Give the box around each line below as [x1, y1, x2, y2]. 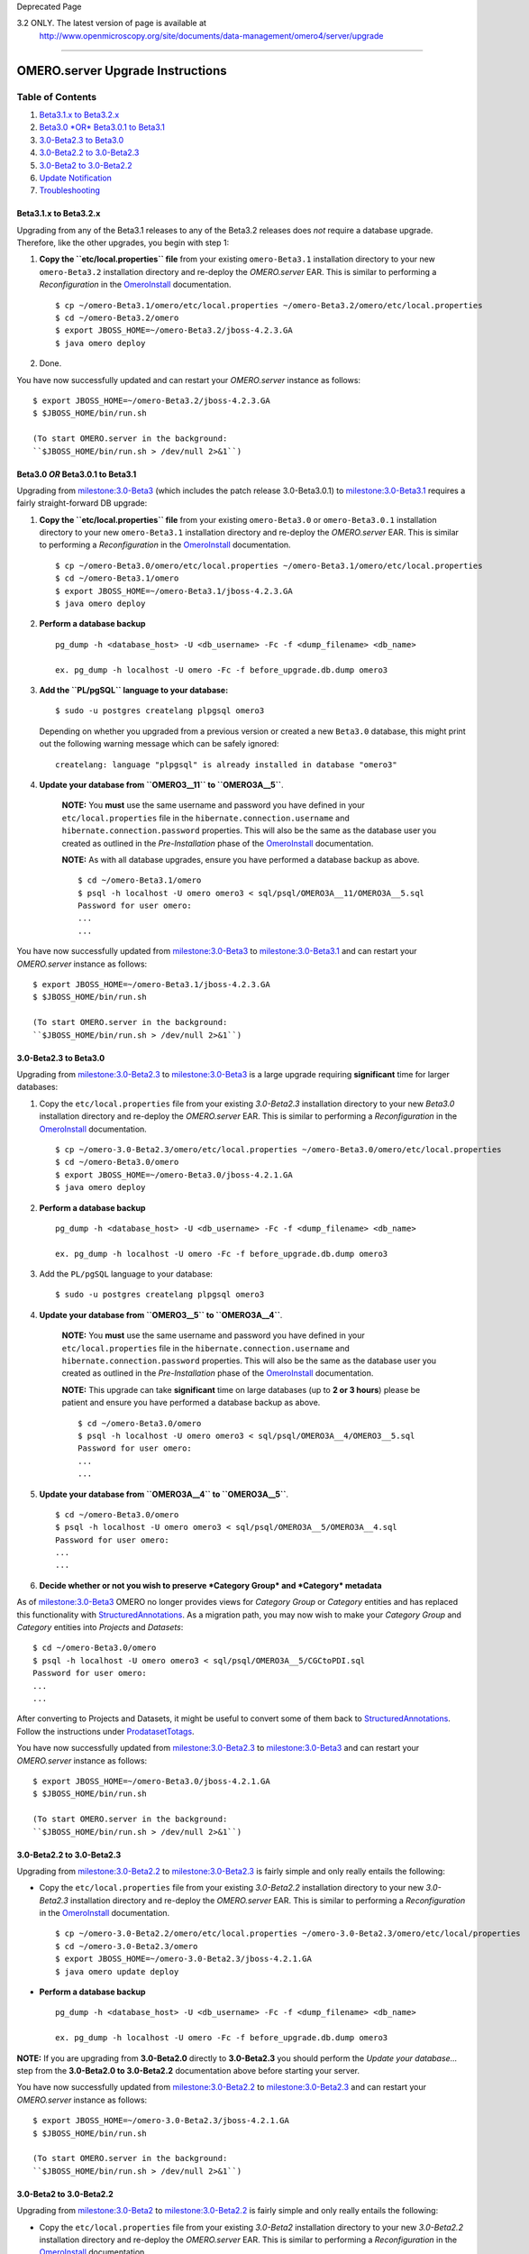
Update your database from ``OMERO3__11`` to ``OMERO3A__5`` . [39, 779, 284, 790]
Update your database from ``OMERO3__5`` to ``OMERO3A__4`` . [39, 1309, 283, 1320]
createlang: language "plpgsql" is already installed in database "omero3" [55, 759, 397, 770]
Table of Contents [16, 90, 97, 103]
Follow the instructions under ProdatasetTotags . [16, 1726, 195, 1736]
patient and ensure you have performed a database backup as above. [61, 1397, 321, 1408]
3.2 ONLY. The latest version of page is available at [16, 18, 207, 29]
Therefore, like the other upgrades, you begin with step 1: [16, 237, 230, 248]
